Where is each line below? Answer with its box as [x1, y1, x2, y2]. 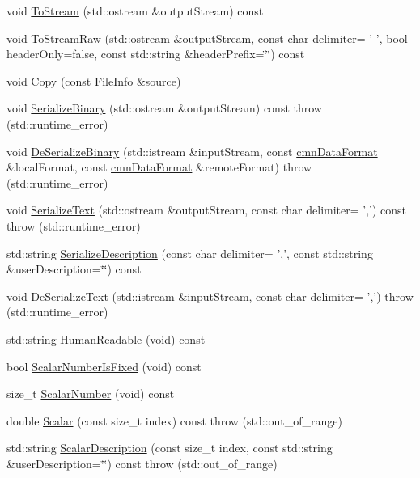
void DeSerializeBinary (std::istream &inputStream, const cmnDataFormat [6, 142, 378, 159]
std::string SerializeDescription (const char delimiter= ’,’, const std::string [6, 244, 373, 261]
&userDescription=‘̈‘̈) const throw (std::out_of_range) [6, 455, 278, 472]
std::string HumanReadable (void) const [6, 330, 206, 347]
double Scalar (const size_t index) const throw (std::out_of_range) [6, 412, 343, 429]
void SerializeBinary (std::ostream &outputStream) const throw [6, 99, 322, 116]
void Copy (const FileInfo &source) [6, 72, 181, 89]
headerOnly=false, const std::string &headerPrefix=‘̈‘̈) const [6, 45, 305, 62]
